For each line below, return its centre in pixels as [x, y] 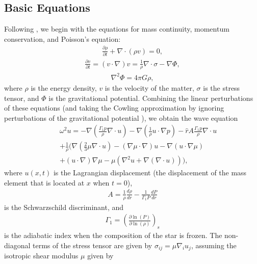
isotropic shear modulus [41, 256]
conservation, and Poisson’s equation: [62, 38]
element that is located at [44, 182]
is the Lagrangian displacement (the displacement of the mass [150, 173]
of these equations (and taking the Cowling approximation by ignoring [114, 108]
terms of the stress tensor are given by [93, 245]
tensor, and [22, 98]
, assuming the [214, 245]
